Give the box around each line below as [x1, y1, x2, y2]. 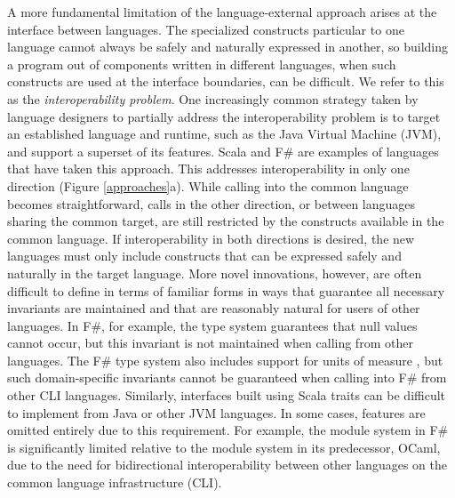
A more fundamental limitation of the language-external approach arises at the [7, 3, 437, 20]
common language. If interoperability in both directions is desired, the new [7, 229, 415, 247]
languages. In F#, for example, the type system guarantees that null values [7, 316, 418, 334]
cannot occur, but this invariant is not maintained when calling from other [7, 333, 413, 352]
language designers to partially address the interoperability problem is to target [7, 107, 441, 125]
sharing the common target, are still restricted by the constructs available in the [7, 212, 444, 230]
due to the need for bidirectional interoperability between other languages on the [7, 455, 447, 474]
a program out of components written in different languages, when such [7, 54, 396, 73]
